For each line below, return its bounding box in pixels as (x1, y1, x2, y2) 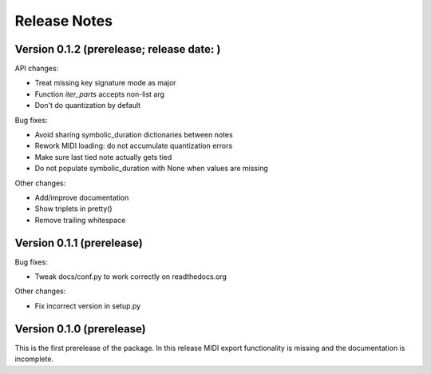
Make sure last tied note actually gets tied (34, 152, 172, 161)
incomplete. (14, 354, 54, 364)
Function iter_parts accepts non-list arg (34, 89, 165, 99)
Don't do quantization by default (34, 101, 141, 110)
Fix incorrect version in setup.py (34, 300, 141, 311)
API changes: (14, 64, 59, 74)
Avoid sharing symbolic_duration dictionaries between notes (34, 130, 233, 140)
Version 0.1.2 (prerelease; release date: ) (14, 42, 221, 56)
